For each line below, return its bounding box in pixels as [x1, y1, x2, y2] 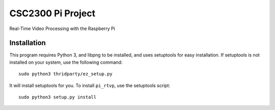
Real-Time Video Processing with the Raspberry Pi [9, 25, 116, 32]
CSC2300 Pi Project [9, 8, 96, 19]
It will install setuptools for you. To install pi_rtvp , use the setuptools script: [9, 82, 171, 89]
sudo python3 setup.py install [18, 94, 97, 100]
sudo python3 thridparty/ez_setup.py [18, 71, 113, 77]
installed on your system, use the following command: [9, 59, 123, 65]
